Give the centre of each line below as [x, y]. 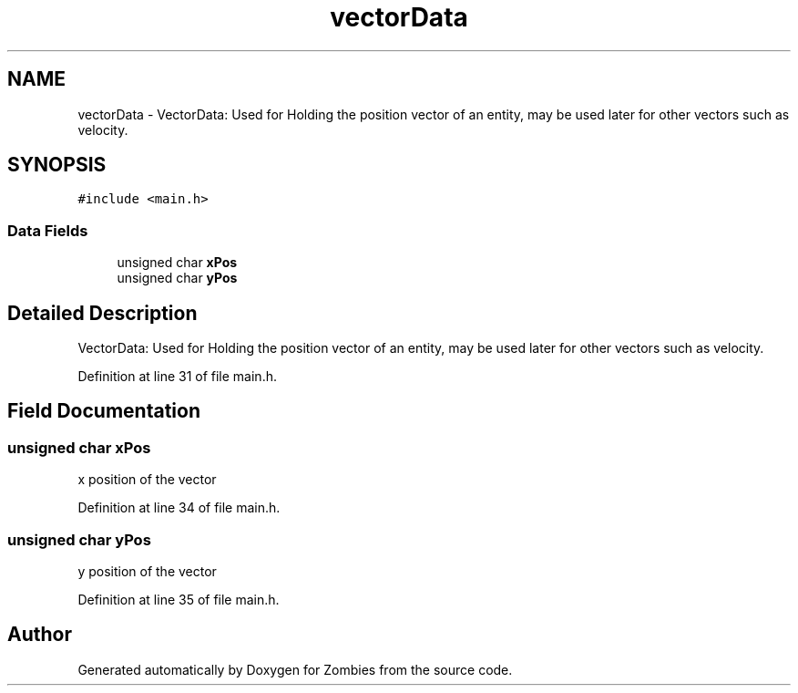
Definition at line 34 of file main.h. [179, 508]
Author [40, 635]
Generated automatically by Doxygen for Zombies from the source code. [295, 669]
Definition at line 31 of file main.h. [177, 377]
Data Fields [48, 230]
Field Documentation [104, 411]
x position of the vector [147, 480]
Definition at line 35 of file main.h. [179, 600]
